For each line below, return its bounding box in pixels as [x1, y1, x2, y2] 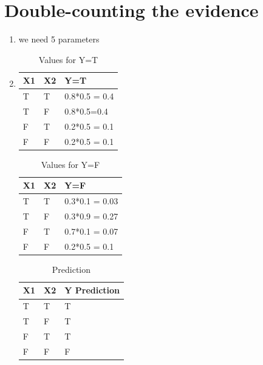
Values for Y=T [38, 53, 98, 65]
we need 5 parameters [18, 33, 100, 45]
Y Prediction [64, 284, 120, 296]
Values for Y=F [41, 158, 100, 170]
